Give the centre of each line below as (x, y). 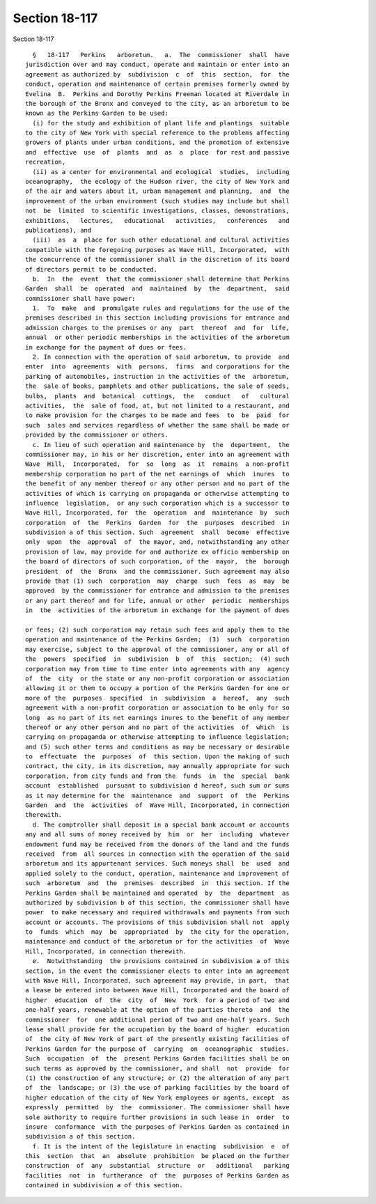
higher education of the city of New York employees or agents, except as (157, 1097)
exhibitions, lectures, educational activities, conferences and (157, 220)
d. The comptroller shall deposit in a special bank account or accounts (161, 824)
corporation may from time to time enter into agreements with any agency (157, 669)
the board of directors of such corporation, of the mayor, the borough (157, 562)
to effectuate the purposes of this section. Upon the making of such (157, 757)
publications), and (58, 230)
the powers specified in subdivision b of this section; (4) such (157, 659)
